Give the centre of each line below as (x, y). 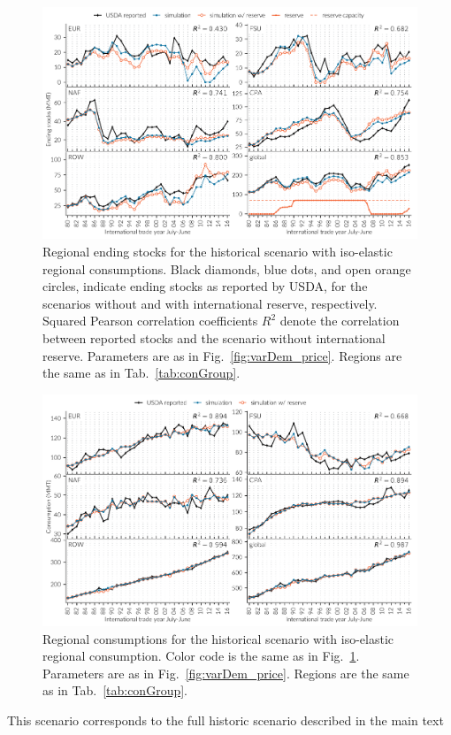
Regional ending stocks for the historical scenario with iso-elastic (218, 251)
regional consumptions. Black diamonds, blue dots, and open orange (227, 268)
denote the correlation (340, 321)
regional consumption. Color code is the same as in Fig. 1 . (201, 656)
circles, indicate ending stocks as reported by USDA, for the (205, 286)
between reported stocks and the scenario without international (214, 337)
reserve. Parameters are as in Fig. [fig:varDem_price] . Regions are (222, 355)
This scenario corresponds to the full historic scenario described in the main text (225, 720)
